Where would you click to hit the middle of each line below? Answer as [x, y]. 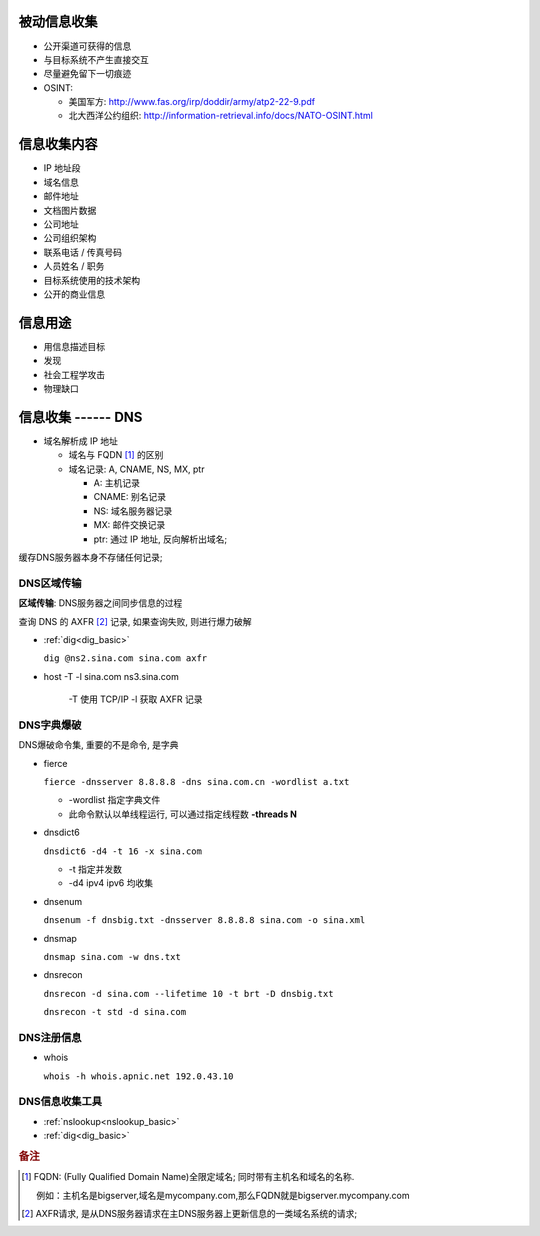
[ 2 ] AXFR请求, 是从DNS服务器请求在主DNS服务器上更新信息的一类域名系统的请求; [189, 1213]
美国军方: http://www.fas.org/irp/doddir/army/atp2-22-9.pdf [191, 102]
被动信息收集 [58, 21]
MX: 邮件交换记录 [129, 525]
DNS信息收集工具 [60, 1102]
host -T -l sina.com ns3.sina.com [111, 676]
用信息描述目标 [74, 346]
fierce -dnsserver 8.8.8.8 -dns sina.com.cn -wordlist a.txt [196, 782]
